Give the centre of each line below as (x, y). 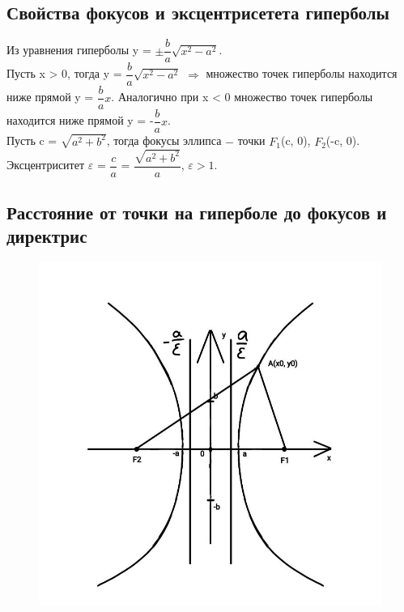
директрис (47, 236)
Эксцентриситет (46, 165)
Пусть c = (32, 140)
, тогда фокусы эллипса (164, 140)
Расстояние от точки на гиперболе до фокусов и (197, 212)
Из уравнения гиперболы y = (79, 50)
